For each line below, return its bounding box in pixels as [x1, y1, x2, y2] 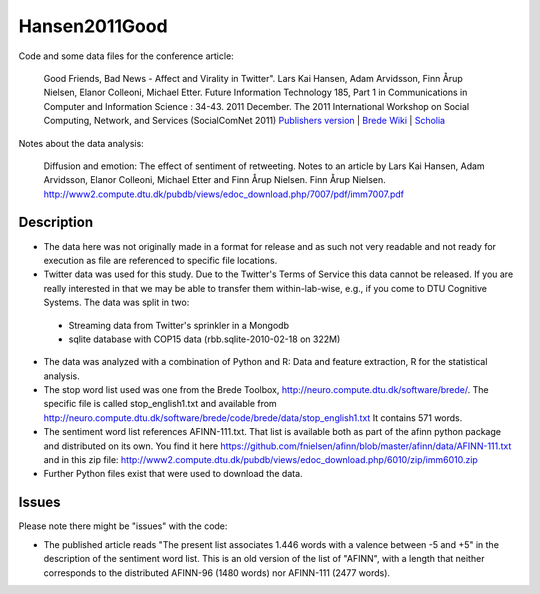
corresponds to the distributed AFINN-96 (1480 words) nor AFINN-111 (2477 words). [43, 566, 390, 579]
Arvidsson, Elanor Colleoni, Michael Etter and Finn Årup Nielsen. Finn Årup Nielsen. [43, 174, 386, 186]
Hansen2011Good [18, 15, 169, 37]
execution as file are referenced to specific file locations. [43, 254, 278, 266]
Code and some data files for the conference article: [18, 50, 234, 62]
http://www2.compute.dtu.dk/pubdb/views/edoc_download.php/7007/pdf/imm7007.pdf [43, 188, 405, 200]
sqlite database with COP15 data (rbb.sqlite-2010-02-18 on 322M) [68, 333, 341, 345]
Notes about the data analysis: [18, 137, 144, 149]
